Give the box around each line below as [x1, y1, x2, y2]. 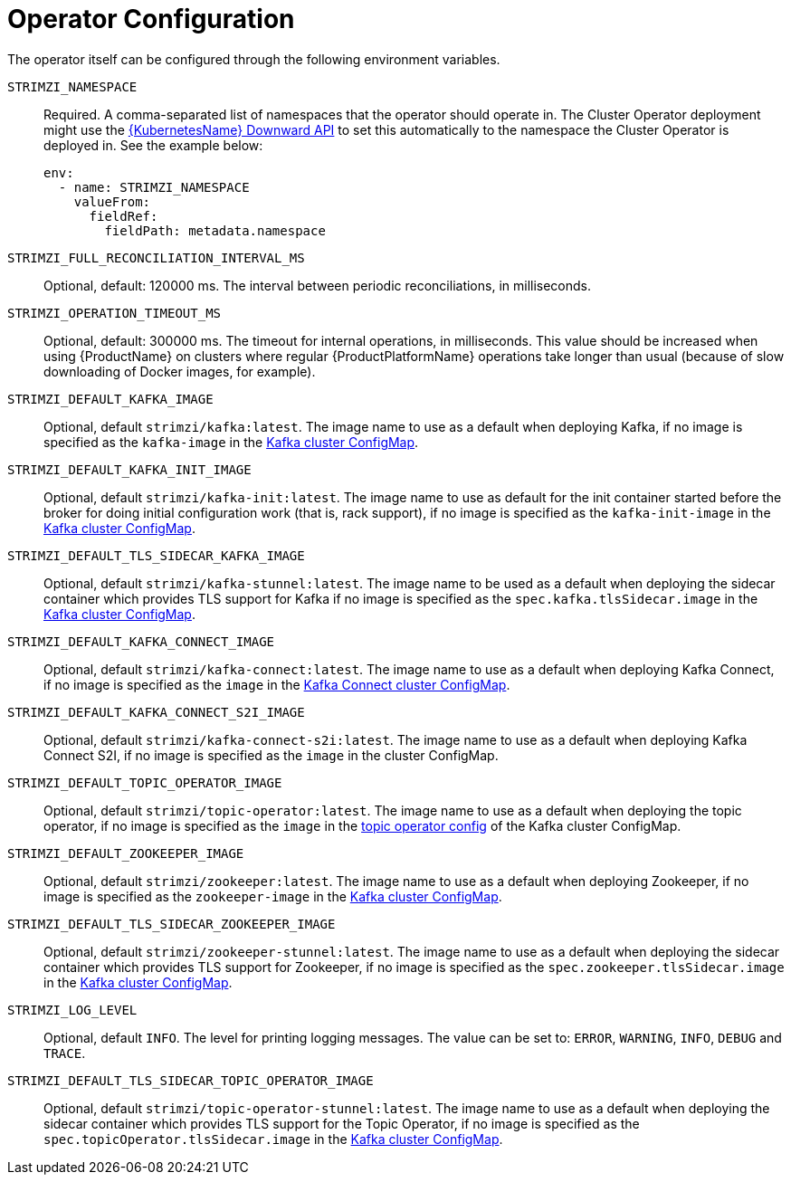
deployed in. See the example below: [43, 137, 263, 153]
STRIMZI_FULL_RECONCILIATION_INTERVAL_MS [7, 250, 305, 265]
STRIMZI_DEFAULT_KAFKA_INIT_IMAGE [7, 462, 252, 477]
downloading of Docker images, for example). [43, 363, 316, 379]
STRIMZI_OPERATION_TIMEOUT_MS [7, 305, 222, 320]
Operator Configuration [7, 4, 295, 34]
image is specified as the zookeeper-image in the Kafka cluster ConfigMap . [43, 888, 502, 904]
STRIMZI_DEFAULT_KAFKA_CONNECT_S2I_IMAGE [7, 704, 305, 720]
